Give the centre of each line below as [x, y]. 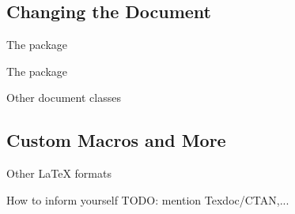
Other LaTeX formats [59, 173]
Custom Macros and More [116, 140]
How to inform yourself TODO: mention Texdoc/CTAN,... [148, 199]
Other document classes [64, 98]
